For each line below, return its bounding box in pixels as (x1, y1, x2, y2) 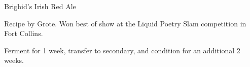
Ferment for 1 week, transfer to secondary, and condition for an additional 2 (4, 45, 240, 55)
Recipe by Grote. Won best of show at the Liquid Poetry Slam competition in (4, 18, 246, 28)
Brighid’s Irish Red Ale (4, 1, 76, 11)
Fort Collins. (4, 28, 43, 39)
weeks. (4, 55, 24, 65)
